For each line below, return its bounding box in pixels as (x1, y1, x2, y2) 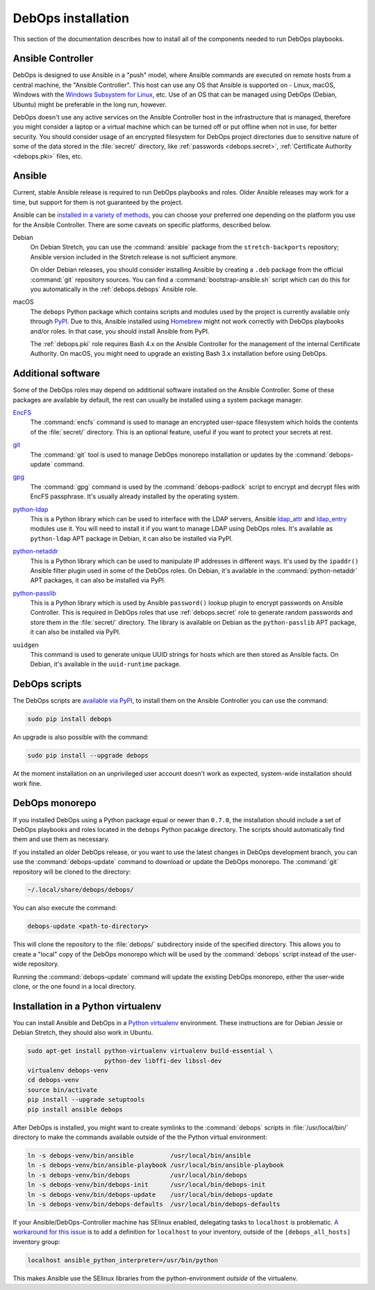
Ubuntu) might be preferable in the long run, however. (12, 100, 167, 108)
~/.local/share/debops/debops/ (27, 886, 135, 894)
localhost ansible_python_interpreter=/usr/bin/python (27, 1256, 218, 1264)
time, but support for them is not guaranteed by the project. (12, 198, 183, 206)
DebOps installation (12, 10, 130, 26)
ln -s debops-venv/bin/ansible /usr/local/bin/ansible (27, 1151, 251, 1159)
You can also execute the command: (12, 904, 117, 912)
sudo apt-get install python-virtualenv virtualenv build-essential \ (27, 1047, 274, 1055)
